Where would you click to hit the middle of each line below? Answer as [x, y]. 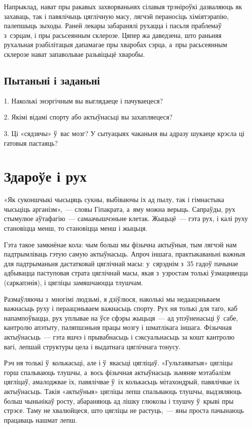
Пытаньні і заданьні [52, 80]
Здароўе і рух [45, 176]
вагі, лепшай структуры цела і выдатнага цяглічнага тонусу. [92, 346]
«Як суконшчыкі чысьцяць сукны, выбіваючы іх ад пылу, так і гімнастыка [114, 199]
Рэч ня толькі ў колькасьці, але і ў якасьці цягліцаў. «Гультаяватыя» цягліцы [118, 363]
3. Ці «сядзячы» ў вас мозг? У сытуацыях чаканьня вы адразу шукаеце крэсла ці [124, 133]
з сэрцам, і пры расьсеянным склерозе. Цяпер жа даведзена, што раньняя [113, 35]
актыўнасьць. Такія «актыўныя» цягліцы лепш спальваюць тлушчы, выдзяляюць [123, 391]
